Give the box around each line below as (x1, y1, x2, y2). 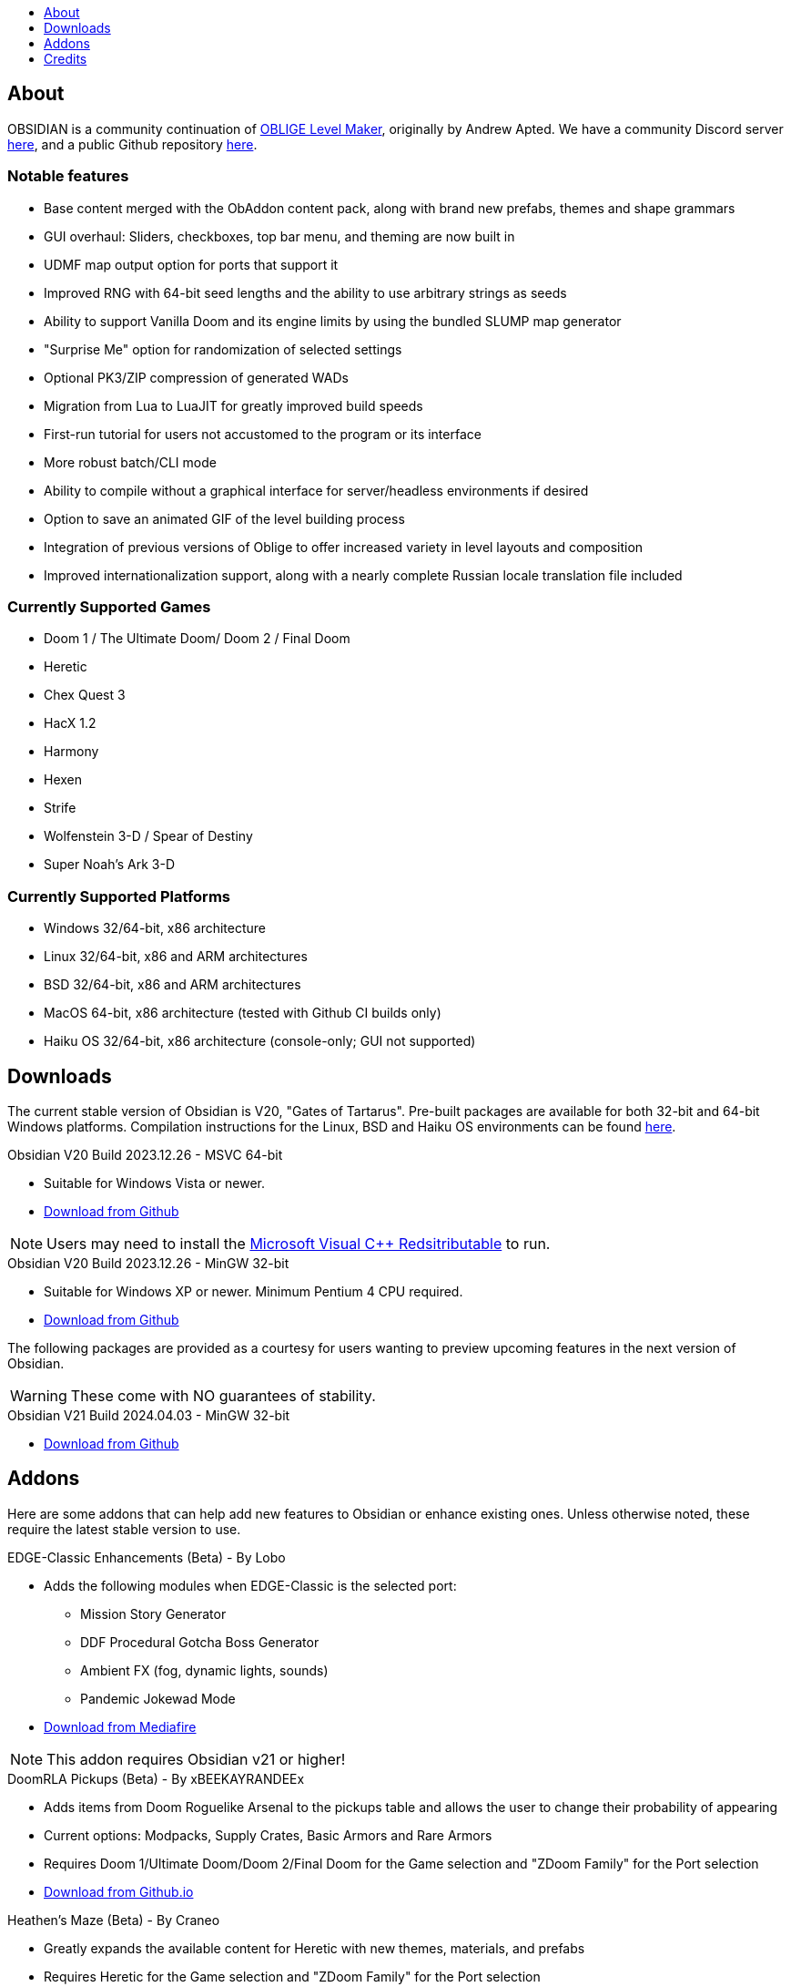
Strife (44, 800, 76, 816)
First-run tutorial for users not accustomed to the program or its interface (44, 425, 482, 442)
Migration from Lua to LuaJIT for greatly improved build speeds (44, 397, 423, 414)
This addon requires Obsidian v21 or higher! (46, 1749, 346, 1768)
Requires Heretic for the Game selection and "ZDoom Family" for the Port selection (44, 1968, 541, 1984)
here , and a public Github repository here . (7, 136, 258, 152)
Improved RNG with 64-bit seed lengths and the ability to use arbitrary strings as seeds (44, 284, 567, 301)
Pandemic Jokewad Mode (80, 1690, 236, 1706)
